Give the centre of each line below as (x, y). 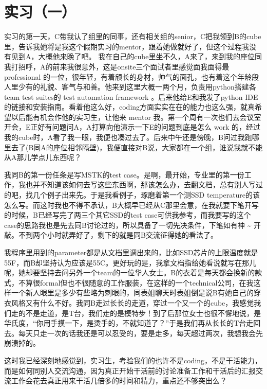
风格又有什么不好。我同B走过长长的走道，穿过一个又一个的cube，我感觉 (132, 302)
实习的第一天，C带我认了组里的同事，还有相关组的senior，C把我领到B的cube (133, 36)
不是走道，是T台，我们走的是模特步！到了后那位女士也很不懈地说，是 (143, 313)
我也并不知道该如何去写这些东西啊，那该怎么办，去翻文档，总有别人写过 (140, 184)
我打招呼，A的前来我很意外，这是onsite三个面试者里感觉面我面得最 (117, 66)
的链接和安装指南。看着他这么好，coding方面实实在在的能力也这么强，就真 (130, 107)
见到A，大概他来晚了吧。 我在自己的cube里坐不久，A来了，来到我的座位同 (137, 56)
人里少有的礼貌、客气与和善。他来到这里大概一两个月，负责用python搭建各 (130, 87)
